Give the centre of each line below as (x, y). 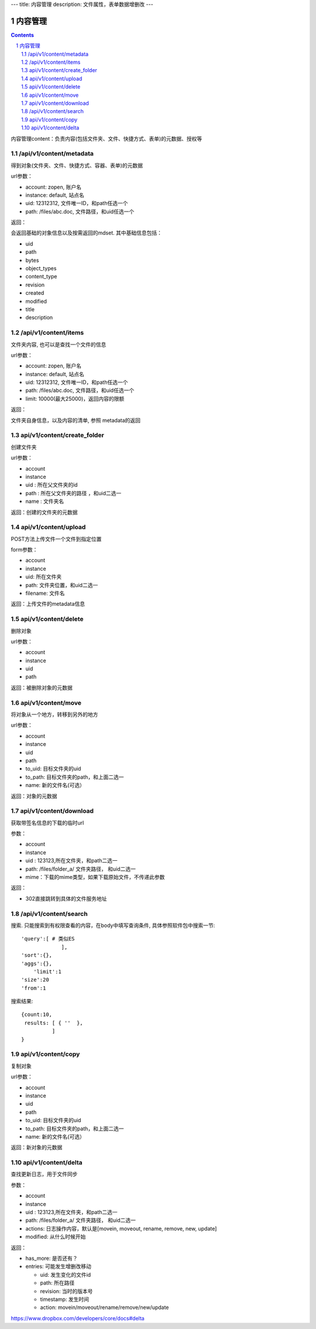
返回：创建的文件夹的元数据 (44, 512)
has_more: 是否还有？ (52, 1258)
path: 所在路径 (57, 1283)
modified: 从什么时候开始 (56, 1237)
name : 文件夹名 (45, 502)
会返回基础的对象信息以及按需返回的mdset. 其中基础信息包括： (86, 233)
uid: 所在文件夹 (44, 577)
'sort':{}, (37, 955)
